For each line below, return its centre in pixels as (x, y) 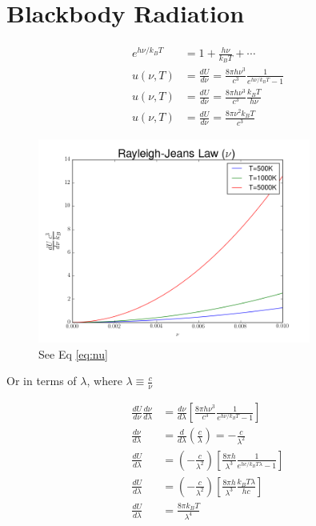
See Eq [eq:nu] (73, 353)
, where (104, 381)
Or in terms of (42, 381)
